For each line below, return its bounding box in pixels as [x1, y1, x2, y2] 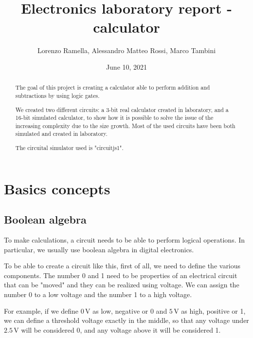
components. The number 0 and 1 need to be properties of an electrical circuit [4, 270, 237, 280]
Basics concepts [4, 178, 110, 198]
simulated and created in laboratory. [15, 130, 108, 138]
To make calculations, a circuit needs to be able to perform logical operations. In [4, 235, 245, 245]
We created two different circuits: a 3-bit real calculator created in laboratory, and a [15, 105, 229, 113]
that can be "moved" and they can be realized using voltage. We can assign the [4, 280, 239, 290]
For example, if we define [4, 305, 79, 316]
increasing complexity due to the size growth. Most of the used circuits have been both [15, 121, 235, 130]
